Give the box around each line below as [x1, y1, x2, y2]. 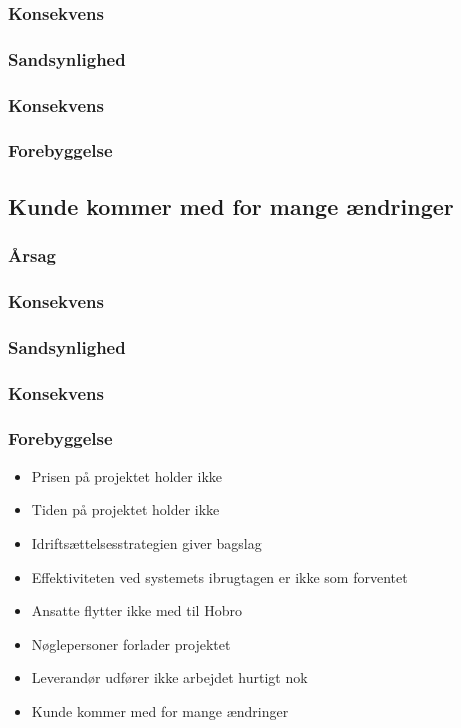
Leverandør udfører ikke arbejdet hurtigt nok [31, 667, 308, 688]
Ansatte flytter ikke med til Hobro [31, 600, 242, 621]
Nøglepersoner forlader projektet [31, 633, 231, 654]
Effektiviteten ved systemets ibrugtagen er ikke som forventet [31, 566, 408, 587]
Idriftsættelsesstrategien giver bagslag [31, 532, 262, 553]
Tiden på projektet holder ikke [31, 499, 220, 520]
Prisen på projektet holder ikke [31, 465, 222, 486]
